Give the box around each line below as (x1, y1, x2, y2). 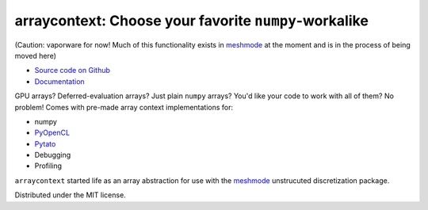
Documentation (34, 76, 85, 86)
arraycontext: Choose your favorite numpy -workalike (14, 12, 369, 29)
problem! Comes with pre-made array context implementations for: (14, 102, 234, 112)
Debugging (34, 151, 71, 160)
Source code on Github (34, 66, 111, 75)
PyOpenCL (34, 128, 71, 138)
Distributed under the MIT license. (14, 190, 126, 200)
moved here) (14, 51, 57, 60)
